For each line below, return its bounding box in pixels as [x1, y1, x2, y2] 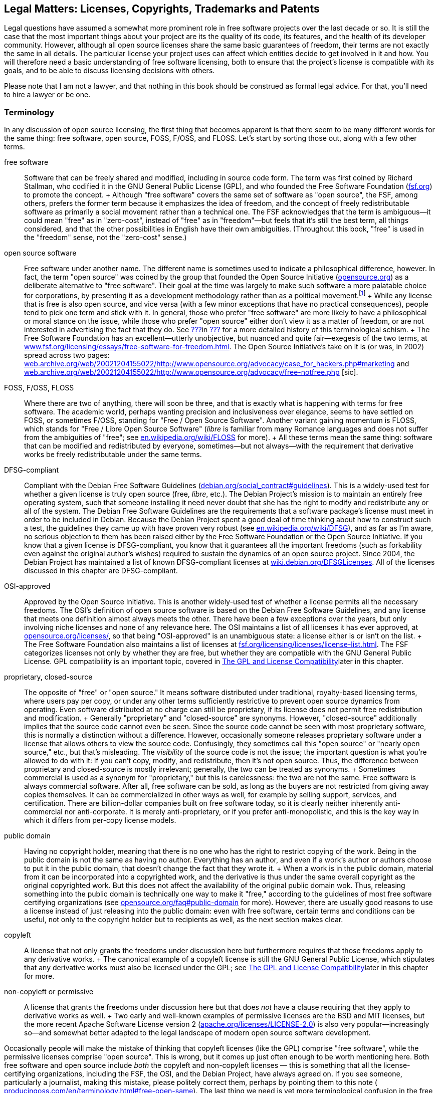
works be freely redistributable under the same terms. [24, 450, 202, 459]
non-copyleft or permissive [4, 987, 94, 996]
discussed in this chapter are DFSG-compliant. [24, 566, 178, 575]
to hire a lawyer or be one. [4, 90, 91, 99]
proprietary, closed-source [4, 672, 93, 681]
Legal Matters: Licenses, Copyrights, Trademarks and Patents [4, 3, 320, 15]
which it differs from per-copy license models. [24, 815, 176, 824]
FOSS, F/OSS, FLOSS [4, 383, 74, 392]
